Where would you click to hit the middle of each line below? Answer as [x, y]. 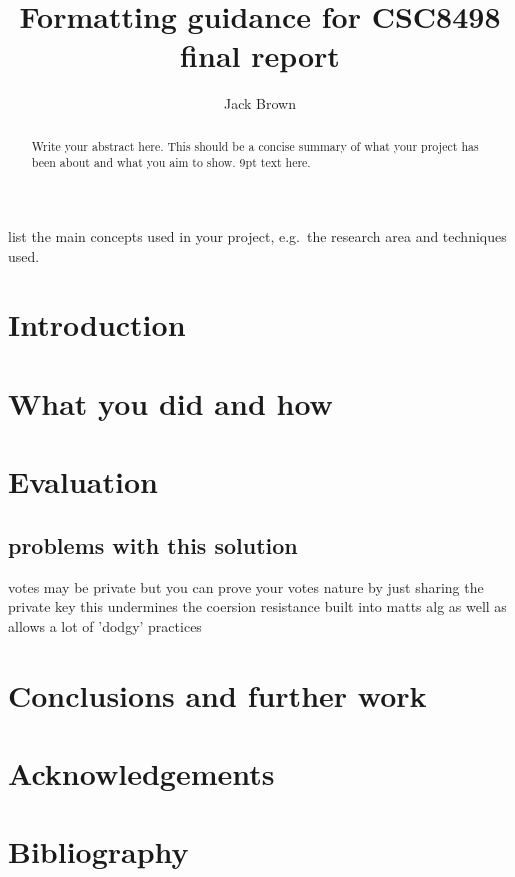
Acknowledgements [141, 772]
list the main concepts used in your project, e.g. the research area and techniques [257, 236]
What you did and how [170, 402]
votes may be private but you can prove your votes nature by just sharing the [246, 586]
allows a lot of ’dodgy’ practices [105, 625]
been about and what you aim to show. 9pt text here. [171, 162]
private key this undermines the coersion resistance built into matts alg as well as [257, 606]
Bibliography [98, 851]
